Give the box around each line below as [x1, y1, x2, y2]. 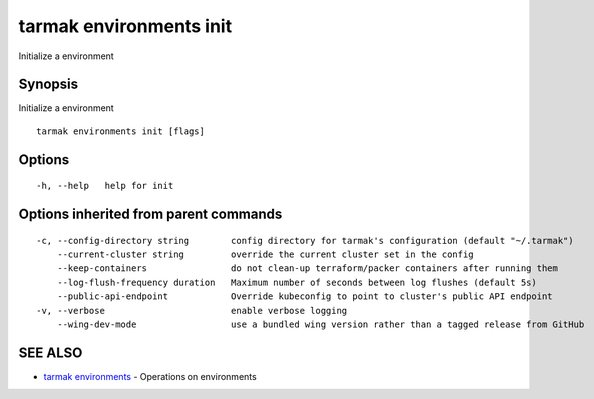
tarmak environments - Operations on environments [43, 370, 257, 382]
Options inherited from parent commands [18, 206, 283, 223]
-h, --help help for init [36, 180, 174, 192]
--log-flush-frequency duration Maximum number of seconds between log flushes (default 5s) [56, 276, 537, 288]
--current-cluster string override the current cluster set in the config [56, 249, 474, 260]
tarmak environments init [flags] [36, 125, 205, 137]
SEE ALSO [18, 344, 83, 361]
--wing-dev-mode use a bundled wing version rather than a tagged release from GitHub [56, 319, 585, 330]
